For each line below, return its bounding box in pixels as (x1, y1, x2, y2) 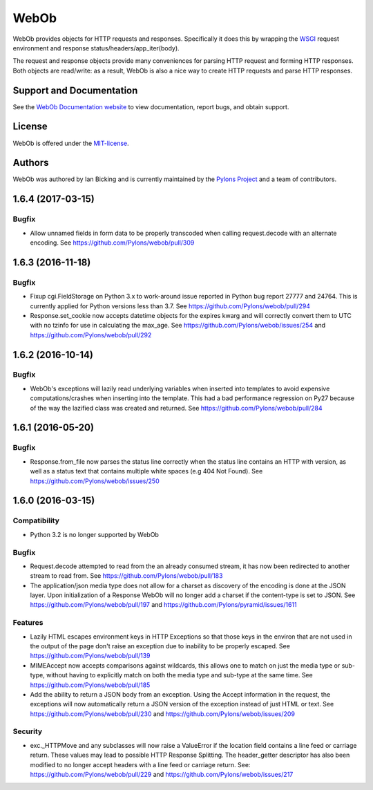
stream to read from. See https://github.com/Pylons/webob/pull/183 (30, 572, 223, 580)
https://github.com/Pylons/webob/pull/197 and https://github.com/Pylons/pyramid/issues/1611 (30, 601, 297, 609)
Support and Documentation (12, 84, 138, 96)
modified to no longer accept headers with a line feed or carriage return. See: (30, 760, 251, 769)
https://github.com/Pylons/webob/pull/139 (30, 652, 151, 660)
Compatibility (12, 516, 60, 525)
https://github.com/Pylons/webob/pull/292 (30, 330, 152, 339)
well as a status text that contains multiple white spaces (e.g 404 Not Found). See (30, 467, 263, 476)
